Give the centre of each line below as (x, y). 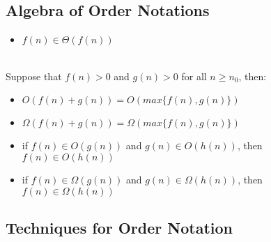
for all (194, 76)
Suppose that (34, 76)
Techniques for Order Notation (119, 227)
